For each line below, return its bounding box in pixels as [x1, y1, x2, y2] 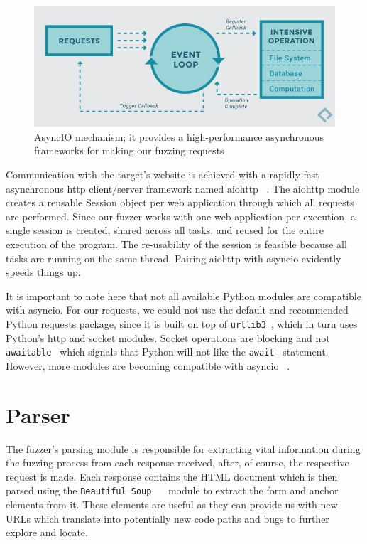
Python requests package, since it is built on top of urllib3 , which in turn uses [6, 316, 358, 331]
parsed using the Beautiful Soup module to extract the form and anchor [6, 483, 339, 498]
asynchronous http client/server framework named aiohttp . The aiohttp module [6, 181, 360, 196]
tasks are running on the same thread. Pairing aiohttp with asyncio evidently [6, 250, 341, 265]
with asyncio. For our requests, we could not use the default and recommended [6, 302, 349, 317]
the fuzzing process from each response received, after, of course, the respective [6, 455, 349, 470]
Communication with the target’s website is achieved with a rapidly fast [6, 167, 319, 181]
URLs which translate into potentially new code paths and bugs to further [6, 511, 329, 526]
